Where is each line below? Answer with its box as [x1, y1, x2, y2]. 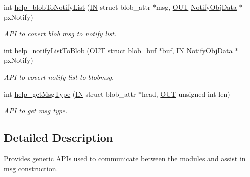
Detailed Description [4, 130, 113, 145]
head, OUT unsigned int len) [142, 88, 230, 99]
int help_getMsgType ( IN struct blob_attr [4, 88, 136, 99]
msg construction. [4, 163, 58, 173]
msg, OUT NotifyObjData [156, 2, 237, 12]
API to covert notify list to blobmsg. [4, 71, 114, 82]
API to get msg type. [4, 105, 67, 116]
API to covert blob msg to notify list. [4, 28, 117, 39]
